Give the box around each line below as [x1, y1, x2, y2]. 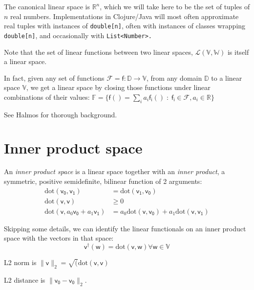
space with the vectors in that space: [4, 233, 114, 243]
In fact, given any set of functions [4, 72, 105, 83]
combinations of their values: [4, 91, 90, 102]
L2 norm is [4, 257, 37, 267]
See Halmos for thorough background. [4, 109, 117, 119]
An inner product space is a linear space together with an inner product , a [4, 166, 225, 177]
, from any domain [147, 72, 202, 83]
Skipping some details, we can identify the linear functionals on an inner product [4, 223, 246, 233]
